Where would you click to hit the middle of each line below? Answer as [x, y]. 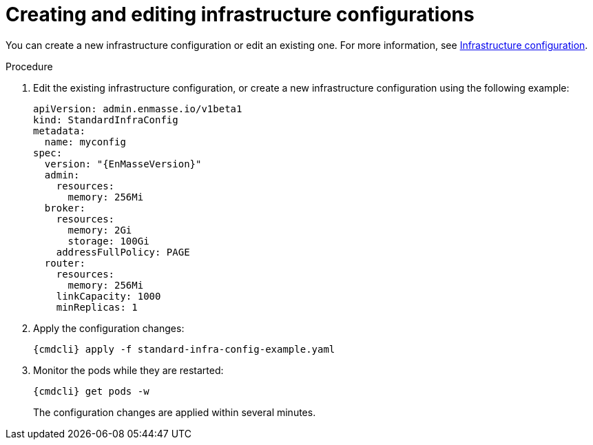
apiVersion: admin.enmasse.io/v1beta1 [138, 108]
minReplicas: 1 [97, 307]
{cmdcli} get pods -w [91, 391]
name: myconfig [85, 142]
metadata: [59, 131]
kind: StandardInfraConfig [106, 120]
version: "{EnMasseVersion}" [123, 164]
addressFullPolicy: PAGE [123, 252]
